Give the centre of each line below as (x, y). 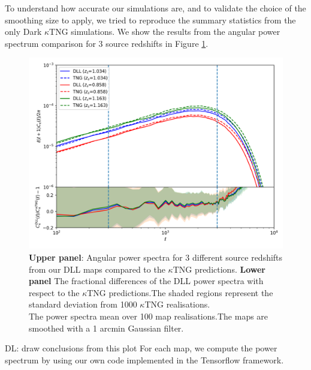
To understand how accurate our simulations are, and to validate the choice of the (155, 8)
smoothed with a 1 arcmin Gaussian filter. (106, 328)
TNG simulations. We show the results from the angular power (165, 32)
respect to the (54, 292)
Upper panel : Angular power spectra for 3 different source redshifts (156, 257)
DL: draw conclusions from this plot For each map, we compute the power (141, 348)
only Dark (23, 32)
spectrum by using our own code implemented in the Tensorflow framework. (144, 359)
